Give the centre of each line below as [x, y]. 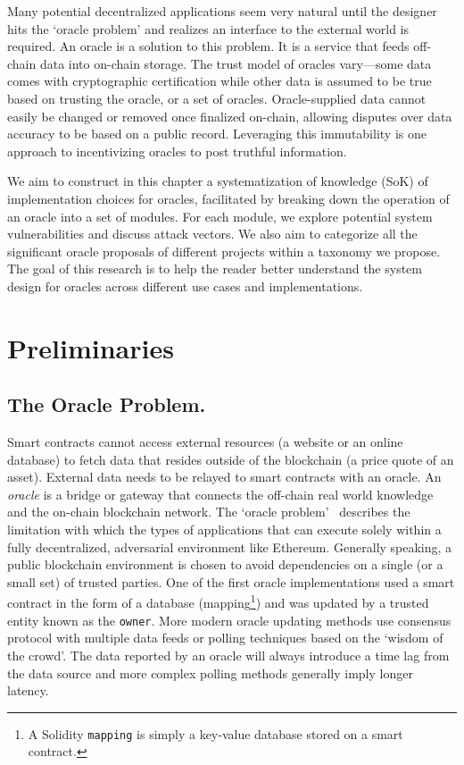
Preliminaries [91, 347]
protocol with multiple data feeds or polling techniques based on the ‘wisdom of [225, 638]
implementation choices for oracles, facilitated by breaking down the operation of [228, 198]
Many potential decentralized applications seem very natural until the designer [222, 11]
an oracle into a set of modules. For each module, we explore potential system [220, 216]
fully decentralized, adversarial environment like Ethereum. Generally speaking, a [230, 546]
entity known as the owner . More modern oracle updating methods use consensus [229, 620]
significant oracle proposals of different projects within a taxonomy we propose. [224, 251]
